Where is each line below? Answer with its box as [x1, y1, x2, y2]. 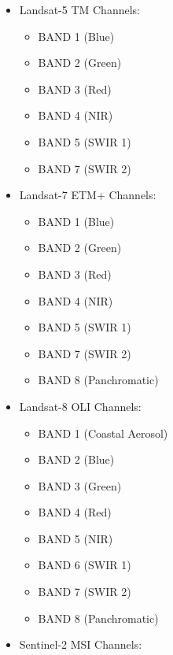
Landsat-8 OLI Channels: [19, 398, 142, 414]
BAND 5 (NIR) [38, 530, 113, 546]
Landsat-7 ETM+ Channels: [19, 187, 156, 203]
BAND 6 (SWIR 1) [38, 557, 131, 573]
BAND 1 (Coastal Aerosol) [38, 424, 168, 441]
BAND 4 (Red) [38, 504, 112, 520]
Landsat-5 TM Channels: [19, 2, 140, 17]
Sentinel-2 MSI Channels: [19, 636, 142, 653]
